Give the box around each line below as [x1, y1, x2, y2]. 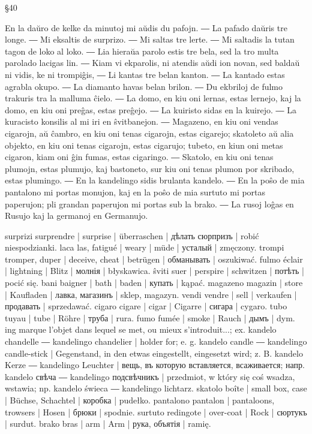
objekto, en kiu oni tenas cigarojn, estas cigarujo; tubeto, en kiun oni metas [5, 138, 283, 151]
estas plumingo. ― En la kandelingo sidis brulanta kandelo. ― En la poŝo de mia [5, 174, 305, 186]
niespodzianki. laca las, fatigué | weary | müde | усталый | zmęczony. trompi [5, 241, 284, 254]
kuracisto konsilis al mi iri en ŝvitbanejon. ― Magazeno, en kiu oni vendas [5, 115, 278, 128]
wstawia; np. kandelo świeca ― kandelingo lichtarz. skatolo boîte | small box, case [5, 382, 307, 394]
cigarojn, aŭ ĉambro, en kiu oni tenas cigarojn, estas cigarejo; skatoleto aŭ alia [5, 126, 294, 139]
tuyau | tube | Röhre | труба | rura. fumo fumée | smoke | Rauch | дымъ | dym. [5, 311, 295, 324]
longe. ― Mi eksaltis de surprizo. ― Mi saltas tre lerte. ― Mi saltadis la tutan [5, 33, 295, 46]
